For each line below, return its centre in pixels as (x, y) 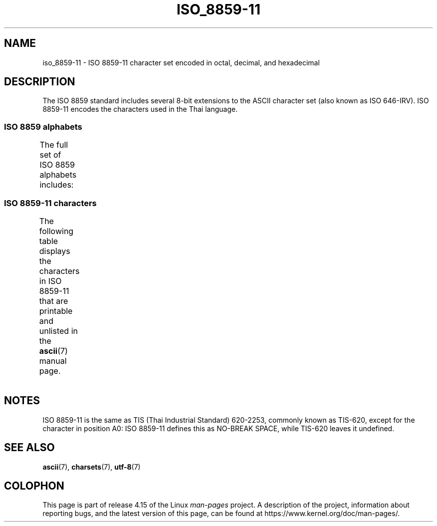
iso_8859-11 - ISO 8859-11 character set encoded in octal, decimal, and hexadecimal (181, 62)
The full (54, 145)
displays (55, 251)
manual (53, 361)
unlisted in (58, 331)
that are (54, 301)
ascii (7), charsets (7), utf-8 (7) (92, 467)
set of (50, 155)
